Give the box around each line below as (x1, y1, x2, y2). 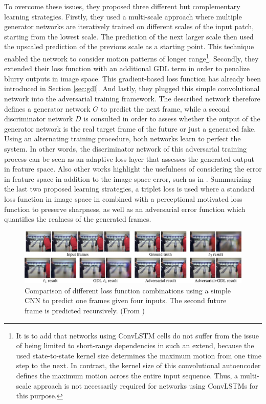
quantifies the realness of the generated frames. (4, 214, 151, 224)
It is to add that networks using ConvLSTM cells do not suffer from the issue (16, 330, 259, 341)
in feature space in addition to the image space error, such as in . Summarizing (4, 173, 252, 184)
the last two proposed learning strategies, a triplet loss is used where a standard (4, 183, 255, 194)
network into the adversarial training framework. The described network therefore (4, 93, 260, 103)
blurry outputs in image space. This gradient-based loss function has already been (4, 73, 261, 83)
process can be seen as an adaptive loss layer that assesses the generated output (4, 153, 254, 164)
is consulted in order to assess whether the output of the (83, 113, 260, 124)
